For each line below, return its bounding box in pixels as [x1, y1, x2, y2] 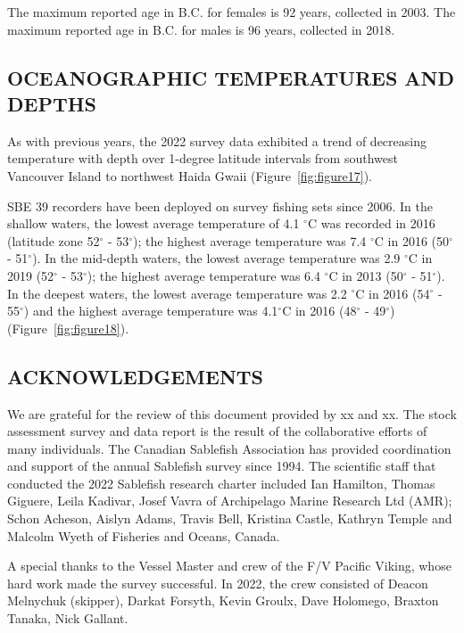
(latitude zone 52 [7, 231, 100, 250]
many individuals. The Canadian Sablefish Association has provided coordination [7, 439, 452, 457]
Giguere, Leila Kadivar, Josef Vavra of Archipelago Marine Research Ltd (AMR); [7, 491, 452, 510]
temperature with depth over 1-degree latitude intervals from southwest [7, 149, 398, 168]
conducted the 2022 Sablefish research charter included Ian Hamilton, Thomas [7, 473, 435, 492]
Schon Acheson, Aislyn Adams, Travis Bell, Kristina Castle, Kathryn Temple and [7, 509, 452, 528]
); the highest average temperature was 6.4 [87, 266, 320, 284]
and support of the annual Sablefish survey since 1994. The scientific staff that [7, 456, 436, 475]
